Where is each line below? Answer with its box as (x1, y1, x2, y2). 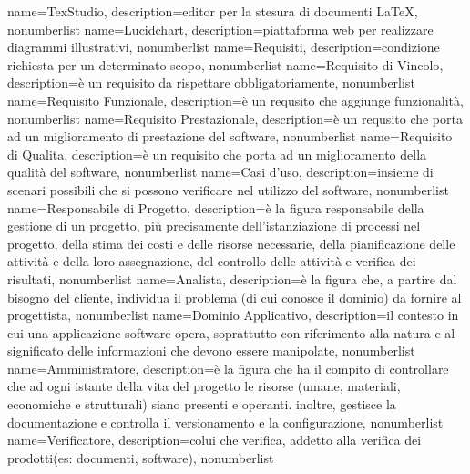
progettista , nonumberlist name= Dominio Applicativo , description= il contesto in (7, 305, 459, 325)
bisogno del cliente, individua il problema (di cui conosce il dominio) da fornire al (7, 287, 462, 306)
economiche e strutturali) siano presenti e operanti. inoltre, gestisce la (7, 395, 396, 414)
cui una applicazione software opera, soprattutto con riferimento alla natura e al (7, 323, 455, 342)
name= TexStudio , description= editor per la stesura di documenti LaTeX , (7, 2, 418, 20)
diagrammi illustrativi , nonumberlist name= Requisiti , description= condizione (7, 37, 440, 57)
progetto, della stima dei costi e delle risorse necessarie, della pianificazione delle (7, 233, 455, 252)
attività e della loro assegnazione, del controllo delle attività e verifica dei (7, 252, 416, 271)
